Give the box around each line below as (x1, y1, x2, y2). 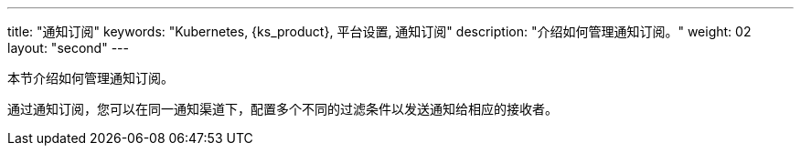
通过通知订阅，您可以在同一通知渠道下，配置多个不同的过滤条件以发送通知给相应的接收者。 (7, 101, 558, 117)
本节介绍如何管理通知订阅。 (7, 70, 174, 86)
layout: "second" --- (7, 40, 129, 56)
